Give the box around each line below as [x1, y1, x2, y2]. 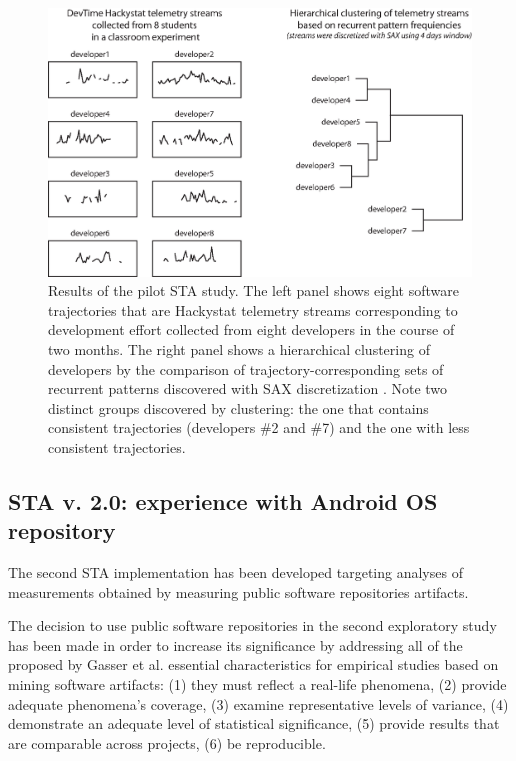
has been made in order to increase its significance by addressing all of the [8, 634, 463, 655]
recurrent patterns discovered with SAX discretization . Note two [48, 378, 448, 399]
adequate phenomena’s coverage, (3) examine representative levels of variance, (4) [8, 693, 509, 714]
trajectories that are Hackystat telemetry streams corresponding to [48, 299, 458, 320]
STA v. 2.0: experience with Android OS [8, 485, 438, 516]
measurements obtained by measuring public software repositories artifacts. [8, 581, 469, 602]
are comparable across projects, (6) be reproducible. [8, 732, 326, 753]
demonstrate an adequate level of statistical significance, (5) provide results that [8, 713, 500, 734]
